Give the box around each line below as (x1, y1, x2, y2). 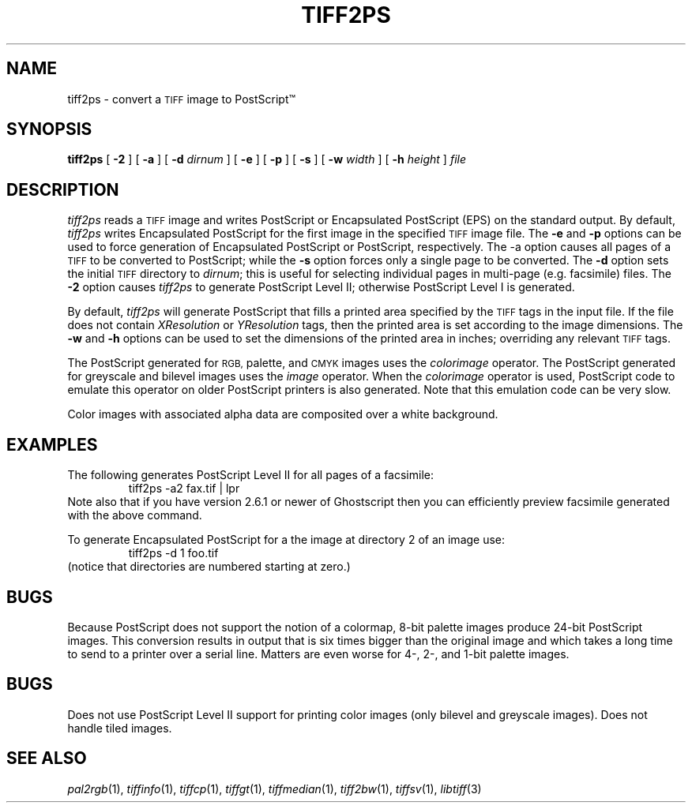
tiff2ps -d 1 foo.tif (128, 546, 219, 560)
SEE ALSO (6, 748, 87, 769)
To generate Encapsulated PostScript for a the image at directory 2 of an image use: (67, 533, 506, 547)
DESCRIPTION (6, 179, 119, 200)
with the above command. (67, 508, 202, 522)
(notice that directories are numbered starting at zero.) (67, 560, 351, 574)
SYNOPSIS (6, 119, 92, 140)
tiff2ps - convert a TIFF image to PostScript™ (67, 92, 296, 106)
